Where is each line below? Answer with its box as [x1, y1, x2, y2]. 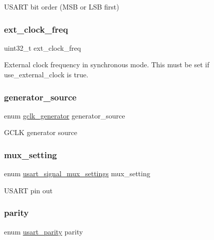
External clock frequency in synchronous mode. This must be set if [4, 59, 209, 70]
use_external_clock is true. [4, 69, 89, 79]
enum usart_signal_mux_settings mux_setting [4, 168, 150, 179]
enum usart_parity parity [4, 226, 83, 236]
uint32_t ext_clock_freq [4, 42, 81, 53]
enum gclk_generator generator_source [4, 110, 125, 121]
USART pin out [4, 185, 53, 195]
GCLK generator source [4, 127, 77, 138]
